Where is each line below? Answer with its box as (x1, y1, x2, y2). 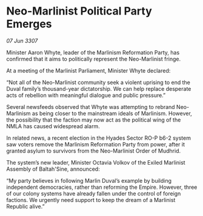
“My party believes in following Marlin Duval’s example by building (6, 177, 171, 184)
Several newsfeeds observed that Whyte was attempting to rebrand (6, 103, 175, 110)
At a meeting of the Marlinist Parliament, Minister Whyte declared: (6, 67, 171, 74)
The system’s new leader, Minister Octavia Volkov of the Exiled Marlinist (6, 159, 186, 166)
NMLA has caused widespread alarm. (6, 122, 100, 129)
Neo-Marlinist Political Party (6, 4, 153, 18)
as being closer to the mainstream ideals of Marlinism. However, (32, 110, 192, 117)
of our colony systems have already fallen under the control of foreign (6, 189, 181, 197)
